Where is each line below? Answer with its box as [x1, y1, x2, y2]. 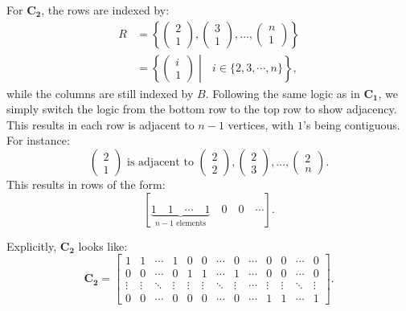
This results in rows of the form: [6, 176, 166, 193]
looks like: [78, 237, 128, 254]
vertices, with [228, 116, 294, 133]
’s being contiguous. [303, 116, 400, 133]
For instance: [6, 132, 70, 149]
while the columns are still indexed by [6, 84, 194, 101]
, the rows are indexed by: [41, 2, 170, 18]
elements [176, 219, 207, 227]
